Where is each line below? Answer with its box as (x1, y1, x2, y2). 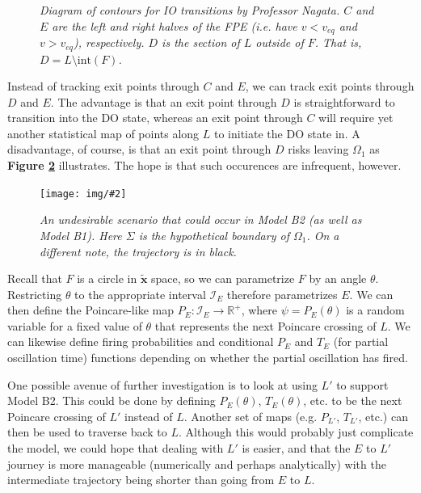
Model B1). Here (40, 226, 122, 243)
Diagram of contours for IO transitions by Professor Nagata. (40, 2, 340, 18)
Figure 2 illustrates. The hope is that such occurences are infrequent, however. (7, 157, 402, 174)
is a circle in (77, 270, 137, 287)
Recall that (7, 270, 62, 287)
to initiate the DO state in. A (213, 124, 360, 141)
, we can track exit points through (245, 78, 415, 95)
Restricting (7, 285, 62, 302)
